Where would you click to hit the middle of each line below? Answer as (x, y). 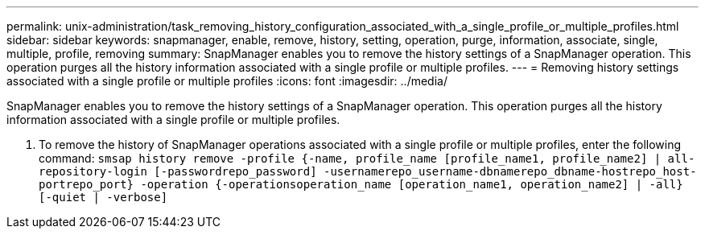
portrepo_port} (87, 184)
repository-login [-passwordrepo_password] (178, 171)
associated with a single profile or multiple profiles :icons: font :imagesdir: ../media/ (227, 81)
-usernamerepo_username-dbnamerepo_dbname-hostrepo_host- (510, 171)
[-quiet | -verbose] (103, 197)
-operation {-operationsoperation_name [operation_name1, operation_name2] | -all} (412, 184)
